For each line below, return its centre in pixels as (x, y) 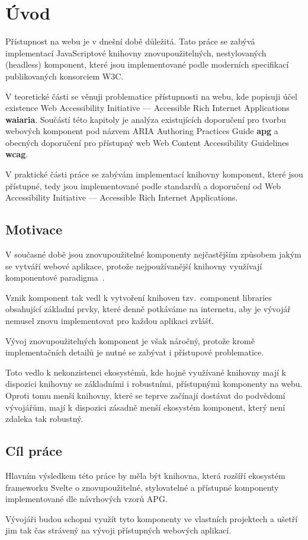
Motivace (34, 229)
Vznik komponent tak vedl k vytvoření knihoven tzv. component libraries (139, 297)
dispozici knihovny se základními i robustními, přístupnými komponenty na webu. (154, 384)
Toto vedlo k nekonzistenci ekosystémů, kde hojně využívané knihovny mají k (146, 372)
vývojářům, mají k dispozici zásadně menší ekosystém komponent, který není (145, 407)
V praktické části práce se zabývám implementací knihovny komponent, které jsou (154, 174)
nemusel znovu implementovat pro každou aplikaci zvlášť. (110, 321)
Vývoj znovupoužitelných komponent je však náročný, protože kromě (130, 340)
